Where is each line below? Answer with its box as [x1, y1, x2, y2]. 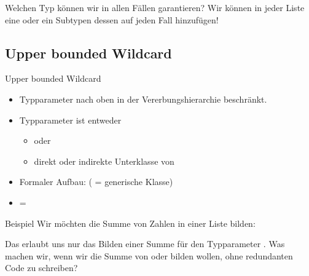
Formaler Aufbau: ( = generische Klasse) [19, 175, 173, 188]
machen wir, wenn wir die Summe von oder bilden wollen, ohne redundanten [5, 249, 293, 262]
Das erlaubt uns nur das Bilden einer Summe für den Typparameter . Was [5, 237, 285, 250]
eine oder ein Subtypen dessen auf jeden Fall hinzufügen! [5, 13, 219, 26]
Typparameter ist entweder [19, 113, 122, 126]
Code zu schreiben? [5, 261, 78, 274]
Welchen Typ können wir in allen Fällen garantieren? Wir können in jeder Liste [5, 1, 305, 14]
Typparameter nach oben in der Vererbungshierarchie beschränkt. [19, 92, 267, 105]
